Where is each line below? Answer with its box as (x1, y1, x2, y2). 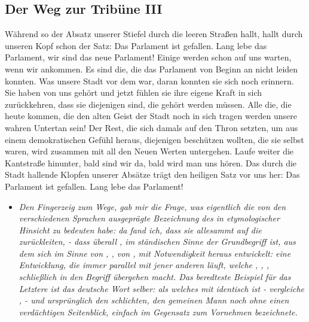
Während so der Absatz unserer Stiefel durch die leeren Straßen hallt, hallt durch (5, 28, 303, 40)
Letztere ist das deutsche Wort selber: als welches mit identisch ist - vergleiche (19, 282, 305, 294)
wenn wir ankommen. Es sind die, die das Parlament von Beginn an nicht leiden (5, 62, 298, 75)
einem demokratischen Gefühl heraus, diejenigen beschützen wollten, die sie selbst (5, 133, 304, 145)
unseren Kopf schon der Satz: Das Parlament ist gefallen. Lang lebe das (5, 39, 267, 51)
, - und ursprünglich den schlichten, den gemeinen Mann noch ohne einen (19, 294, 289, 306)
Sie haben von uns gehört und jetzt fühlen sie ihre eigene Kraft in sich (5, 86, 262, 99)
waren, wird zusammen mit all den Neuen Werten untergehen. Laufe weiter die (5, 145, 294, 157)
